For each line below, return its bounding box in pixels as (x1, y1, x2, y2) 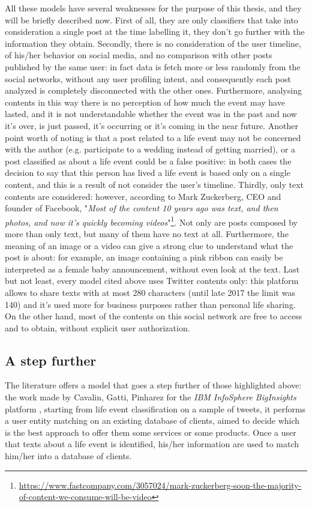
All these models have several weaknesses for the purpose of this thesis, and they (5, 2, 302, 14)
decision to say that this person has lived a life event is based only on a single (5, 166, 290, 179)
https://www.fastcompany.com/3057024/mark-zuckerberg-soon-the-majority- (19, 478, 302, 491)
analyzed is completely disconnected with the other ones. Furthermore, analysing (5, 84, 302, 97)
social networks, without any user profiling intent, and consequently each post (5, 72, 291, 85)
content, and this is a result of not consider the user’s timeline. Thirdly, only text (5, 178, 304, 190)
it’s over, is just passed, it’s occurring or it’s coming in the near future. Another (5, 119, 298, 131)
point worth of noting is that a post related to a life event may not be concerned (5, 131, 301, 143)
